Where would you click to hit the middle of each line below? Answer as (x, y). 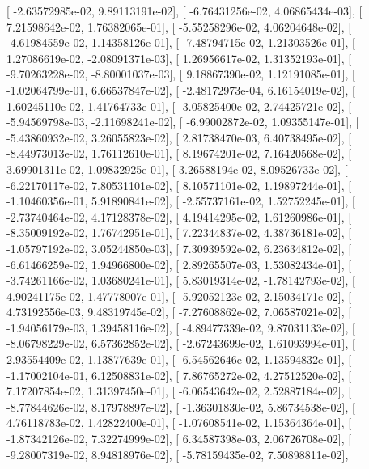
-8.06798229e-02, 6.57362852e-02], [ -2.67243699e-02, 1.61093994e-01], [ (181, 343)
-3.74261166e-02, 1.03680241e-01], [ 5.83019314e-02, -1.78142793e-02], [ (181, 280)
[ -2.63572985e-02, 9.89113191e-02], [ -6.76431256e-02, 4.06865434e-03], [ (184, 11)
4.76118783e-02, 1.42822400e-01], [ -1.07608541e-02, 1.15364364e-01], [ (179, 423)
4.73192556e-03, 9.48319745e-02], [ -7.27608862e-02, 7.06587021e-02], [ (179, 312)
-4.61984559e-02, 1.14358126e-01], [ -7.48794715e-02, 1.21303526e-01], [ (181, 42)
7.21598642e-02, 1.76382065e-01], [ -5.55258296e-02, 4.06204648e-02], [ (179, 26)
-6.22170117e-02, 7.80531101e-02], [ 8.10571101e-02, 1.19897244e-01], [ (179, 185)
